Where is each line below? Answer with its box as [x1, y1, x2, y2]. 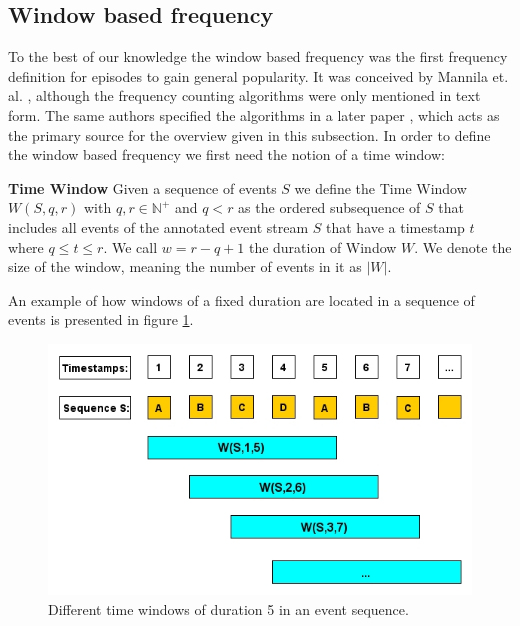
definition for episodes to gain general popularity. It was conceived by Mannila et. [8, 65, 509, 86]
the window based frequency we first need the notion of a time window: [8, 144, 445, 165]
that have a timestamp [326, 216, 465, 237]
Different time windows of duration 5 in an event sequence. [48, 598, 409, 619]
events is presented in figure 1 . [8, 309, 194, 330]
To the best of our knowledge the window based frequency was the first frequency [8, 46, 508, 67]
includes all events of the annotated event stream [8, 216, 309, 237]
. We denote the [414, 236, 512, 257]
